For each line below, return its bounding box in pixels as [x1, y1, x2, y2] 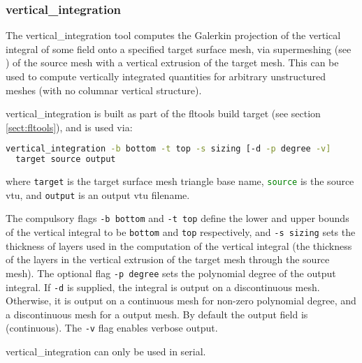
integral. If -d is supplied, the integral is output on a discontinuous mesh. [6, 279, 320, 294]
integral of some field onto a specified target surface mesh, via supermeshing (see [6, 41, 352, 56]
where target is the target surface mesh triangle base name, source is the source [6, 174, 354, 188]
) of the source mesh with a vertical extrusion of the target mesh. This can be [6, 55, 339, 70]
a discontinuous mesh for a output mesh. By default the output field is [6, 306, 308, 321]
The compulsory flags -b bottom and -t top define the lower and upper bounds [6, 211, 349, 225]
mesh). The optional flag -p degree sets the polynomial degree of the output [6, 265, 336, 280]
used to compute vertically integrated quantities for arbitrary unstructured [6, 69, 326, 83]
